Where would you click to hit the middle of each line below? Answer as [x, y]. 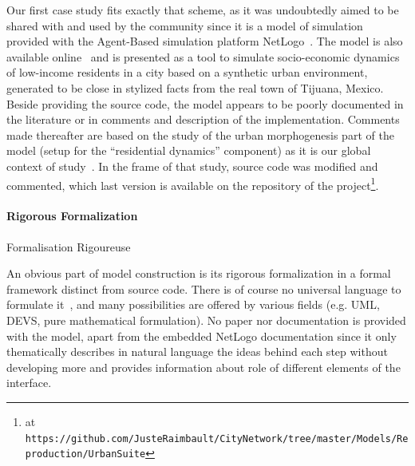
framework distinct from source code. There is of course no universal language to [204, 288]
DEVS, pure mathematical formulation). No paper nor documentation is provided [206, 320]
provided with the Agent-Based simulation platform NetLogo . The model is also [205, 41]
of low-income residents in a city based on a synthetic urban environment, [187, 72]
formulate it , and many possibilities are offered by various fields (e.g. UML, [193, 304]
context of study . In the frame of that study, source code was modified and [192, 166]
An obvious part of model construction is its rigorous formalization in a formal [199, 273]
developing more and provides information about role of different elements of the [204, 367]
